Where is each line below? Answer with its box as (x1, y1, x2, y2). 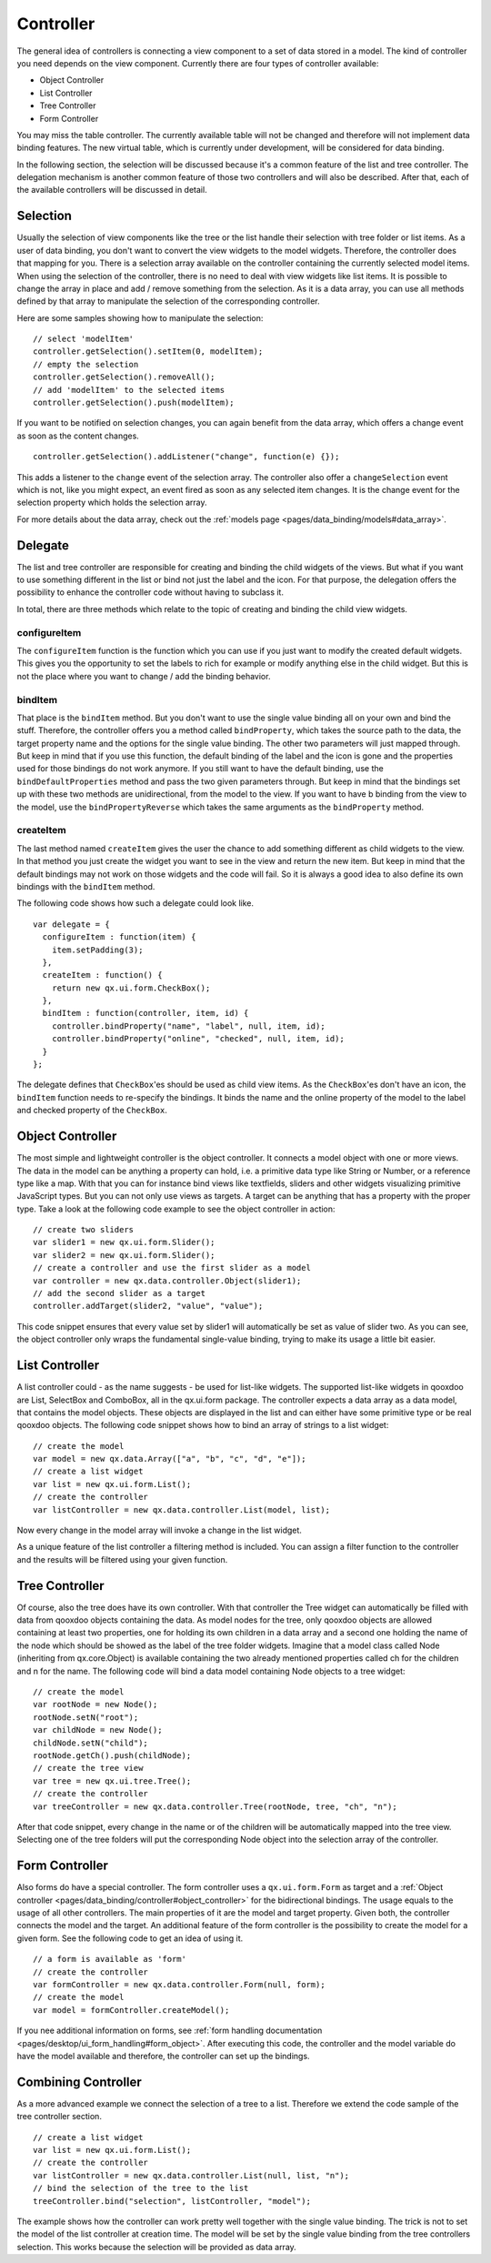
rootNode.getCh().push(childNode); (33, 1751, 192, 1760)
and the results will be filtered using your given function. (16, 1554, 228, 1564)
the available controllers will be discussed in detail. (16, 185, 208, 196)
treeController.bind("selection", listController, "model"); (33, 2196, 311, 2206)
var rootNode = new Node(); (33, 1699, 158, 1710)
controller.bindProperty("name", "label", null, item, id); (51, 1021, 326, 1031)
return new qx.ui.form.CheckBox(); (51, 982, 211, 993)
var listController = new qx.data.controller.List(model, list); (33, 1504, 331, 1514)
